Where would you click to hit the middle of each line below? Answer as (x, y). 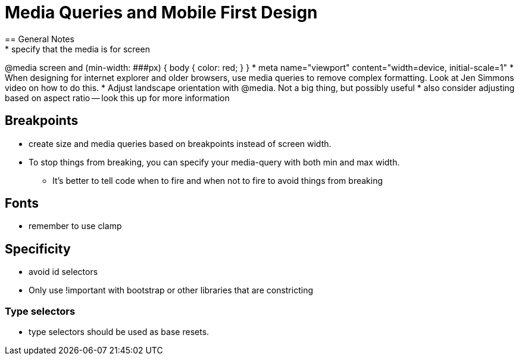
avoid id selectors (63, 272)
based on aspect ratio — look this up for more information (117, 98)
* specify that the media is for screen (77, 49)
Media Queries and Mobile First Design (161, 12)
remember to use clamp (75, 226)
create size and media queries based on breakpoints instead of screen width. (180, 143)
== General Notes (40, 39)
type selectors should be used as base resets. (119, 332)
